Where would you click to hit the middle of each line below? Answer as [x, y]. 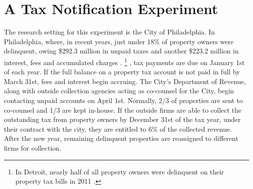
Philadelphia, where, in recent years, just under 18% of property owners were [119, 41]
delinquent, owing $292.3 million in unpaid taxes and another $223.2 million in [121, 51]
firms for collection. [33, 147]
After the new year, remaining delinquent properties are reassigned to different [121, 138]
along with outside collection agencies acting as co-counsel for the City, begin [119, 91]
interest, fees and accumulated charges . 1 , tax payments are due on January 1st [124, 61]
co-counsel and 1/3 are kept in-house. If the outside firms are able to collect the [123, 110]
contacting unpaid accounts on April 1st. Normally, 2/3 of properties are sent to [123, 100]
